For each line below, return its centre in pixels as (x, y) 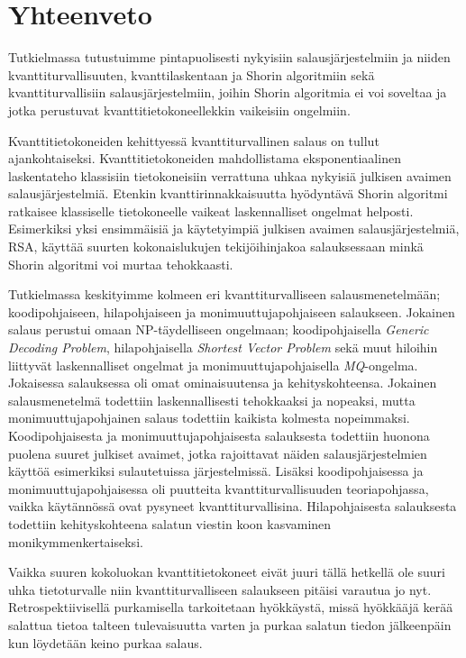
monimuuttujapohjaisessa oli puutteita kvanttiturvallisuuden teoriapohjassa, (219, 488)
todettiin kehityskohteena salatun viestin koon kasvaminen (170, 523)
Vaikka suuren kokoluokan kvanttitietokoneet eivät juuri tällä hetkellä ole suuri (227, 572)
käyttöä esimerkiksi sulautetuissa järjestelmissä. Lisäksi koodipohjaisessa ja (216, 471)
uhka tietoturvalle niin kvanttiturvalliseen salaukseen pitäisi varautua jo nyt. (220, 589)
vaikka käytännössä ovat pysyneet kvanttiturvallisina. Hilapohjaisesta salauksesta (233, 506)
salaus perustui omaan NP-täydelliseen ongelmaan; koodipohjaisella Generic (219, 329)
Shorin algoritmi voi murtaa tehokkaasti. (121, 264)
